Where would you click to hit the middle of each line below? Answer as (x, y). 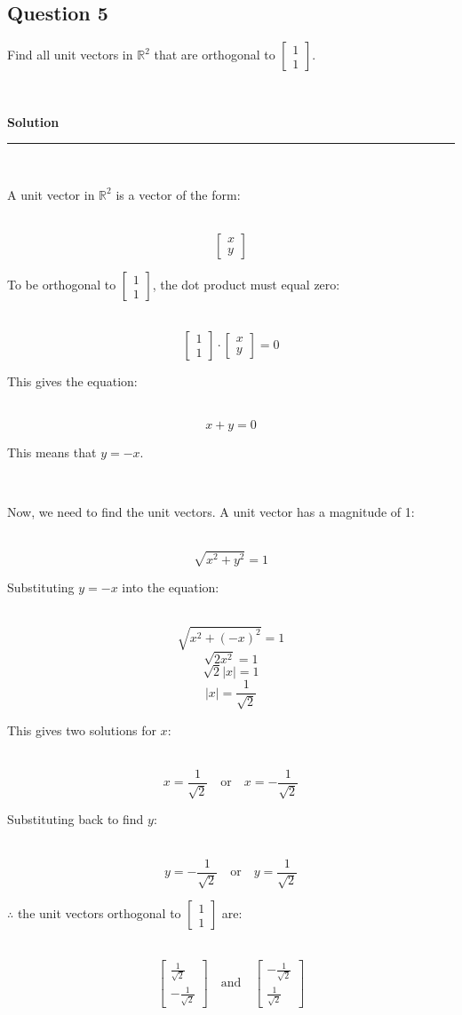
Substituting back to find (76, 819)
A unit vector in (51, 194)
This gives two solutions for (82, 730)
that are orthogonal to (215, 55)
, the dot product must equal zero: (246, 285)
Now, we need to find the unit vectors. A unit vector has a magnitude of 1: (211, 512)
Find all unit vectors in (70, 55)
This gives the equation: (72, 381)
